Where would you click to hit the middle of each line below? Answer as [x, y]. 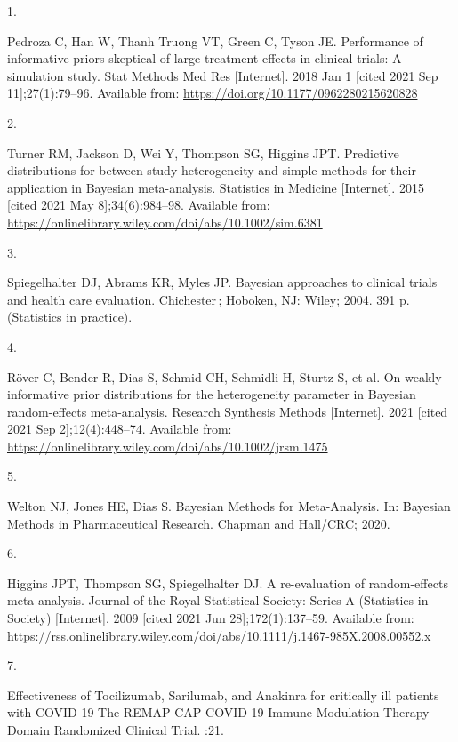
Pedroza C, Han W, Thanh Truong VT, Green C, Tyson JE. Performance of [215, 40]
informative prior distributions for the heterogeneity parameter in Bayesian [212, 394]
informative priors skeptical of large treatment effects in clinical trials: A [205, 58]
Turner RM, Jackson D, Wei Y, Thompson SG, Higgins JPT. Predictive [203, 152]
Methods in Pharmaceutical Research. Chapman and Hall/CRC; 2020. [199, 523]
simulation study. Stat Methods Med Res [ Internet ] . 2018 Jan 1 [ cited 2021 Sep [223, 75]
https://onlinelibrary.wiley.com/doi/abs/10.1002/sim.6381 [165, 222]
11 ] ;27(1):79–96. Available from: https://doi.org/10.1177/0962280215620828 [213, 93]
